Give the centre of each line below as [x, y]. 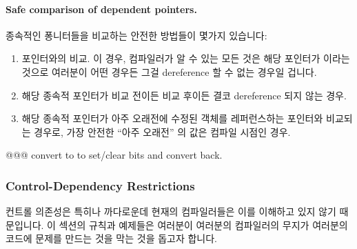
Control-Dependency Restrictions [100, 185]
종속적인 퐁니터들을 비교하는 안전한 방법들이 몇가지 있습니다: [136, 35]
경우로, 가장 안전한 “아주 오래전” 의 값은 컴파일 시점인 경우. [162, 131]
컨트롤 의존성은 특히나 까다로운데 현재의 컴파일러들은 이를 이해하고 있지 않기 [171, 211]
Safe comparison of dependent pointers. [101, 9]
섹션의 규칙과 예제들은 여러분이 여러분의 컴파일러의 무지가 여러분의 [203, 225]
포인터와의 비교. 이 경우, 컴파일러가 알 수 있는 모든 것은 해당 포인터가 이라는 [186, 58]
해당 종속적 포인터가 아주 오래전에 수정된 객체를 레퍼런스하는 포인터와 [172, 118]
